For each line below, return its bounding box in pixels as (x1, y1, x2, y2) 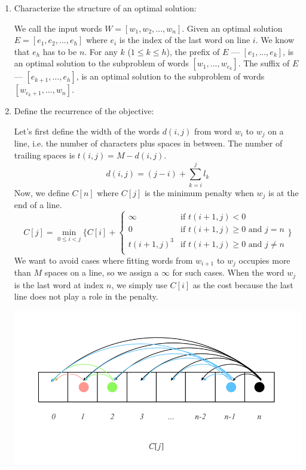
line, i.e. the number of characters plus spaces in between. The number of (14, 137, 283, 149)
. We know (255, 33, 295, 46)
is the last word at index (14, 278, 104, 291)
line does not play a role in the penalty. (14, 290, 158, 303)
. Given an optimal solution (182, 22, 283, 34)
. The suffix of (238, 57, 290, 69)
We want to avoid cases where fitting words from (14, 254, 193, 266)
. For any (84, 45, 118, 57)
